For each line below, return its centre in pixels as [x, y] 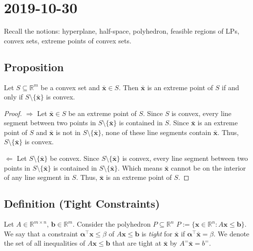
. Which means [140, 167]
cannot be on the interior [208, 167]
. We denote [232, 233]
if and [231, 87]
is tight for [157, 233]
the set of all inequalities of [45, 243]
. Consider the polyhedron [112, 224]
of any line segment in [37, 177]
